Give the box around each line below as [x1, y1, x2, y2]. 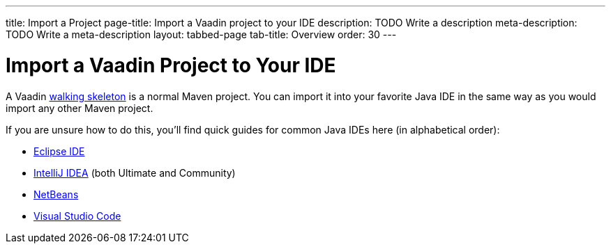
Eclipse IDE [33, 145, 85, 157]
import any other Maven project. [6, 102, 153, 114]
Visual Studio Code [33, 209, 121, 222]
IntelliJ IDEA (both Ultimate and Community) [33, 166, 236, 179]
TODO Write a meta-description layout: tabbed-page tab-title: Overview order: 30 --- [6, 29, 397, 40]
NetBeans [33, 188, 79, 200]
